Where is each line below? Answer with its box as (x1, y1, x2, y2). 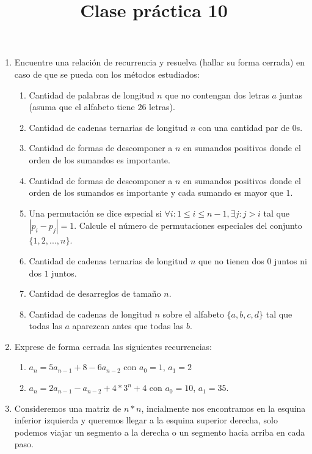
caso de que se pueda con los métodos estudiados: (14, 67, 200, 80)
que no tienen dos (198, 254, 264, 267)
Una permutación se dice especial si (29, 206, 162, 219)
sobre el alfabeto (162, 307, 224, 320)
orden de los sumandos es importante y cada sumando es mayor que (29, 186, 283, 199)
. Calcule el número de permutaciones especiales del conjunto (74, 219, 302, 232)
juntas (279, 88, 303, 101)
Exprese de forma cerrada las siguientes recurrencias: (14, 340, 212, 352)
